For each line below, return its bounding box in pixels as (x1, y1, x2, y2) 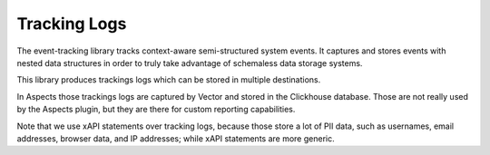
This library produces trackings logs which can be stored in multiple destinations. (16, 74, 321, 85)
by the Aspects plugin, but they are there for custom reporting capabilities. (16, 104, 296, 115)
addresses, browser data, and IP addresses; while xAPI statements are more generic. (16, 132, 335, 144)
